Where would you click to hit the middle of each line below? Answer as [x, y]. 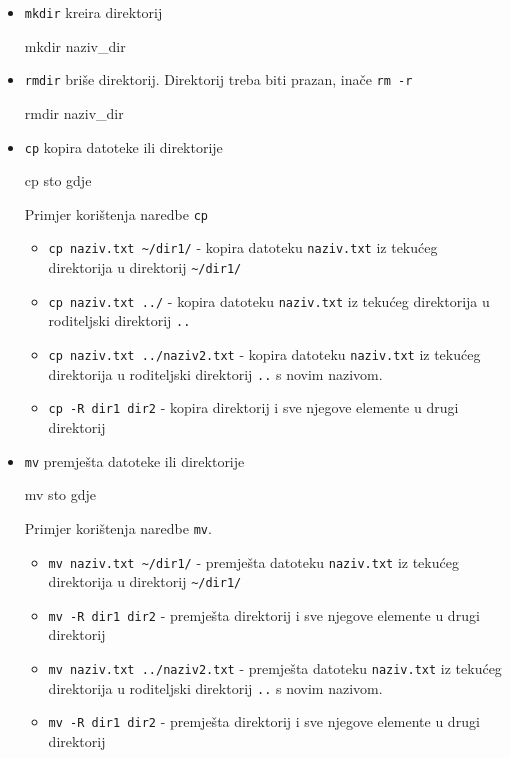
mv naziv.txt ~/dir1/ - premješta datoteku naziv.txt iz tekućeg [253, 561]
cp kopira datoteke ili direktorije [123, 146]
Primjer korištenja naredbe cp [116, 213]
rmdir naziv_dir [74, 112]
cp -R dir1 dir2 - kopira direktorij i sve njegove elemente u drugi [253, 407]
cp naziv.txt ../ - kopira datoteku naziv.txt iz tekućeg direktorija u [269, 300]
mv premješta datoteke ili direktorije [134, 460]
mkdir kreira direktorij [93, 12]
